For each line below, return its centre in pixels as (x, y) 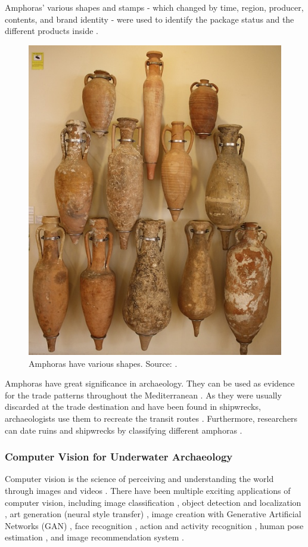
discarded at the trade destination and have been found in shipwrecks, (133, 407)
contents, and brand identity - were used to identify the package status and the (150, 19)
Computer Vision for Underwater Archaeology (119, 457)
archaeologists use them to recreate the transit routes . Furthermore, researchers (151, 418)
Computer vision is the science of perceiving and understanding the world (139, 479)
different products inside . (52, 31)
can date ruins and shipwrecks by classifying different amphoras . (124, 430)
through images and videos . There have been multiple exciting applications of (148, 490)
